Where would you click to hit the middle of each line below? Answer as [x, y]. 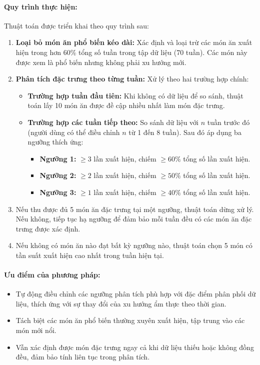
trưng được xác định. [48, 228]
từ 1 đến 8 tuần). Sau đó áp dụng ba [185, 132]
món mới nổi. [36, 330]
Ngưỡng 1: [58, 158]
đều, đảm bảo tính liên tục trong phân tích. [83, 357]
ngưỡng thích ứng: [55, 142]
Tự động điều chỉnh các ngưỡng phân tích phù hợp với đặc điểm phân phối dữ [136, 294]
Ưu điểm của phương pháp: [52, 275]
